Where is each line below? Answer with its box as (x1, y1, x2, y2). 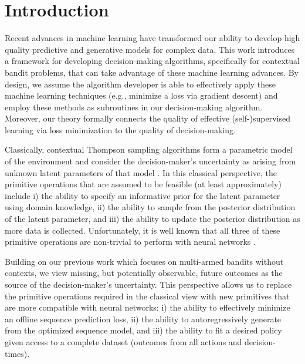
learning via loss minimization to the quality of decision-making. (5, 123, 236, 136)
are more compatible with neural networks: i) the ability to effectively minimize (5, 301, 290, 314)
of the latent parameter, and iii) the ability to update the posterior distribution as (5, 213, 300, 225)
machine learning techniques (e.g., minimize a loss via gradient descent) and (5, 89, 278, 102)
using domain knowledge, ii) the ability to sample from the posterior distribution (5, 201, 296, 213)
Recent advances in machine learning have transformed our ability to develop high (5, 32, 300, 44)
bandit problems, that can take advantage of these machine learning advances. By (5, 66, 299, 78)
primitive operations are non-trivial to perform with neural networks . (5, 235, 256, 248)
